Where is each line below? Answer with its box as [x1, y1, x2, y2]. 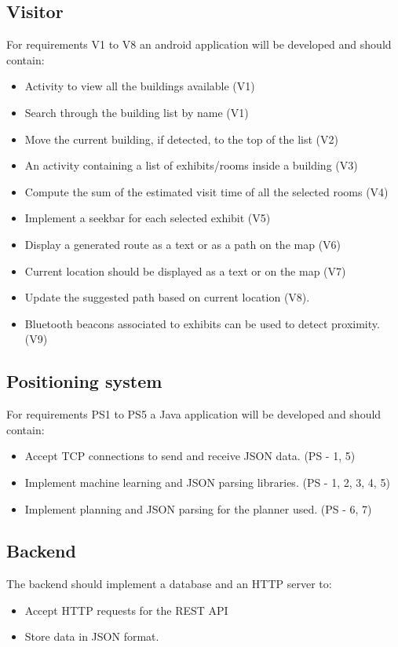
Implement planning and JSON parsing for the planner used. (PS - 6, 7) [24, 500, 372, 517]
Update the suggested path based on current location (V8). [24, 289, 310, 305]
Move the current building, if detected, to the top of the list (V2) [24, 130, 338, 147]
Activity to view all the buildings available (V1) [24, 78, 255, 94]
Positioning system [6, 369, 162, 393]
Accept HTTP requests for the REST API [24, 601, 228, 618]
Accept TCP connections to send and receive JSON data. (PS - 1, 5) [24, 448, 356, 464]
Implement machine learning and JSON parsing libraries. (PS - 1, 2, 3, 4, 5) [24, 473, 390, 490]
